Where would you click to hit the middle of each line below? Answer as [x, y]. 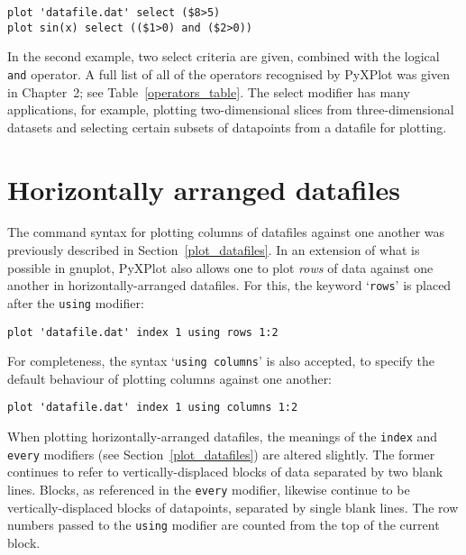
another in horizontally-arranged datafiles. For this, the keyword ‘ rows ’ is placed [229, 285]
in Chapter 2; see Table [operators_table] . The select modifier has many [209, 91]
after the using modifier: [76, 302]
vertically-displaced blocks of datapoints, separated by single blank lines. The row [233, 507]
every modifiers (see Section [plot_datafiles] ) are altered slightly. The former [221, 454]
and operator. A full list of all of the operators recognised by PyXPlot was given [229, 73]
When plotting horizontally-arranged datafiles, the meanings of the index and [223, 437]
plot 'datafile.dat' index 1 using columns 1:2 [153, 408]
